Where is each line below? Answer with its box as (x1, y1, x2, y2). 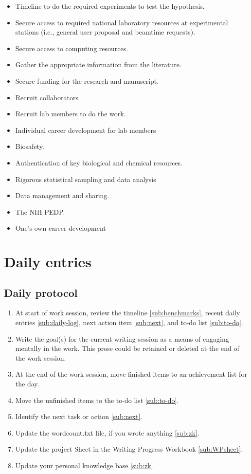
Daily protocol (4, 285, 78, 300)
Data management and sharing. (15, 190, 109, 201)
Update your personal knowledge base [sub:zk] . (15, 460, 155, 471)
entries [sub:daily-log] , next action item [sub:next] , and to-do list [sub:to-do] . (15, 317, 243, 328)
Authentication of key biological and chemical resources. (15, 157, 183, 167)
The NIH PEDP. (15, 206, 65, 217)
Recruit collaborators (15, 92, 78, 102)
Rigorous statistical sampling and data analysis (15, 174, 156, 184)
